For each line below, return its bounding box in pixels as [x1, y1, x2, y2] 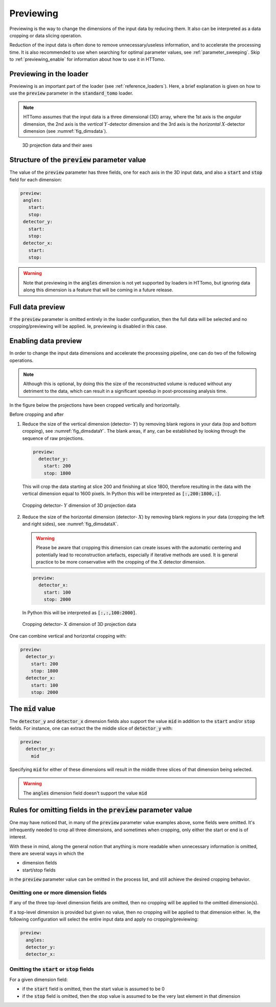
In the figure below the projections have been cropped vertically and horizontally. [9, 402, 181, 408]
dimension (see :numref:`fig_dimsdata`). [23, 128, 107, 134]
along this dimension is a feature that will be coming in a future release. [23, 287, 174, 293]
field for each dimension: [9, 176, 62, 182]
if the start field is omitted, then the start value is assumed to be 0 [22, 986, 165, 992]
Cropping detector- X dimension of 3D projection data [22, 621, 136, 627]
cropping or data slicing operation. [9, 32, 82, 38]
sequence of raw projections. [22, 435, 84, 441]
